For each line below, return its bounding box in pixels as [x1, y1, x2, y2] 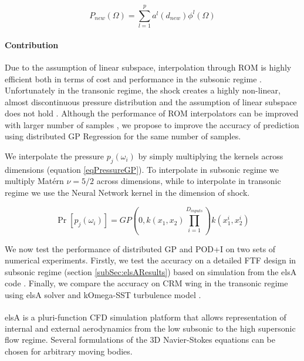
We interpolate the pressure [5, 150, 104, 162]
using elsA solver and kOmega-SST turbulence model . [5, 288, 201, 300]
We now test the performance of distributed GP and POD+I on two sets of [5, 242, 276, 255]
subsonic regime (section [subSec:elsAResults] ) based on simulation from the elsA [5, 265, 297, 278]
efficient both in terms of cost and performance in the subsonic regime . [5, 72, 262, 85]
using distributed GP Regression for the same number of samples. [5, 130, 241, 142]
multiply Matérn [5, 175, 64, 187]
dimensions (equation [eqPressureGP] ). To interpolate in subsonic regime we [5, 163, 279, 175]
